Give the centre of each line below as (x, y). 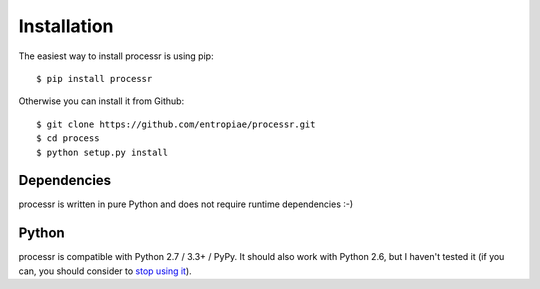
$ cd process (68, 138)
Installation (66, 26)
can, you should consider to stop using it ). (105, 271)
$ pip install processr (94, 78)
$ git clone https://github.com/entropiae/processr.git (176, 124)
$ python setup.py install (102, 152)
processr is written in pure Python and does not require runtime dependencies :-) (186, 204)
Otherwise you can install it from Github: (101, 101)
